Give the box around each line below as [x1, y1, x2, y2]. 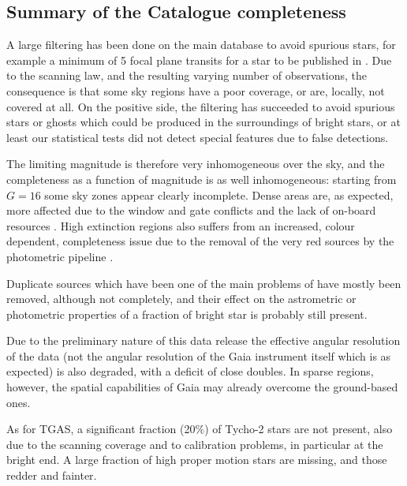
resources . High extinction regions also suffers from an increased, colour [6, 217, 355, 234]
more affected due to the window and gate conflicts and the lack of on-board [6, 202, 376, 219]
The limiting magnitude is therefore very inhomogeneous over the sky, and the [6, 155, 385, 172]
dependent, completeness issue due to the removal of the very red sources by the [6, 233, 394, 249]
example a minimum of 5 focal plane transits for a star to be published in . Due [6, 51, 392, 68]
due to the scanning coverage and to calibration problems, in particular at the [6, 436, 383, 452]
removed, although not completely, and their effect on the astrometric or [6, 290, 357, 307]
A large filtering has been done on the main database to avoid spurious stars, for [6, 36, 396, 53]
